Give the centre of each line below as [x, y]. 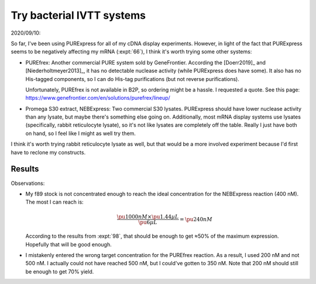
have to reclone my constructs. [48, 152]
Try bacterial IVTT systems [78, 15]
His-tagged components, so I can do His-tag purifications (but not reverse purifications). [132, 79]
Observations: [28, 183]
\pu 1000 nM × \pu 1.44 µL [148, 217]
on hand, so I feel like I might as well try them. [80, 133]
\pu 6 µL [148, 222]
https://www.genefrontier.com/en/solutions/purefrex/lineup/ [98, 98]
